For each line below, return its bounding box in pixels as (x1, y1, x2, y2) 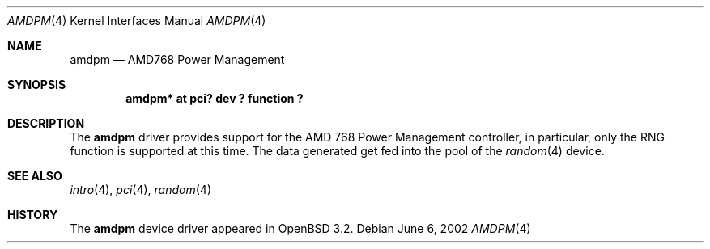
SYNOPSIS (7, 78, 66, 91)
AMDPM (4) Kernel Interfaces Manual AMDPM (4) (7, 14, 266, 27)
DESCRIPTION (7, 116, 85, 130)
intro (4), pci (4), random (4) (70, 183, 211, 196)
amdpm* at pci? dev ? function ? (125, 91, 304, 105)
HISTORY (7, 208, 58, 222)
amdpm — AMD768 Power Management (70, 53, 285, 66)
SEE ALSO (7, 169, 62, 183)
